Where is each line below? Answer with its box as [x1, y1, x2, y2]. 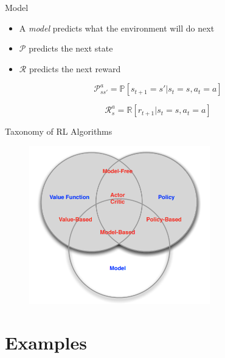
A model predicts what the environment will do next [19, 21, 215, 34]
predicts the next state [29, 42, 113, 55]
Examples [5, 329, 87, 354]
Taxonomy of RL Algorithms [5, 125, 112, 138]
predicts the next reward [29, 62, 121, 75]
